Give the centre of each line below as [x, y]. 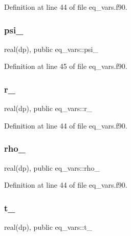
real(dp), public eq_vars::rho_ [52, 167]
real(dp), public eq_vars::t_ [48, 227]
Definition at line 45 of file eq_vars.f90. [66, 66]
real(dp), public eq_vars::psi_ [51, 49]
